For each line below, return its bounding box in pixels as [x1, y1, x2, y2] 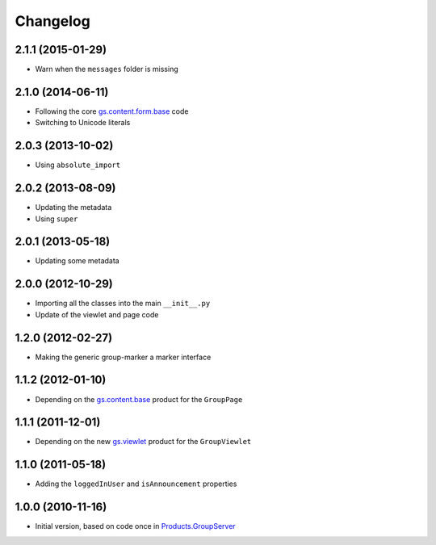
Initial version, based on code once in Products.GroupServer [35, 522, 236, 531]
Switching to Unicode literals [35, 118, 131, 128]
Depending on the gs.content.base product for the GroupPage [35, 394, 243, 404]
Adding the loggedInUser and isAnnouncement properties [35, 479, 237, 488]
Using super [35, 214, 78, 224]
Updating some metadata [35, 256, 120, 266]
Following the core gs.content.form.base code [35, 106, 189, 116]
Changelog [15, 12, 90, 30]
